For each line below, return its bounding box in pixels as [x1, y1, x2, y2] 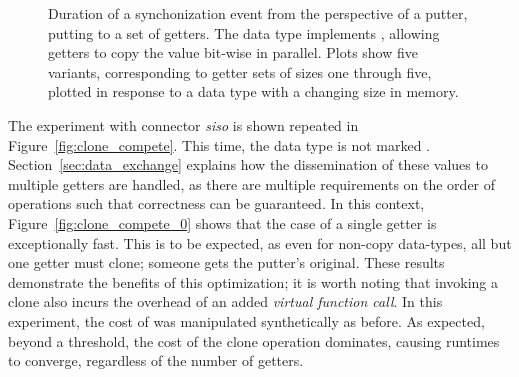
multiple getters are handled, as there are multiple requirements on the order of [8, 173, 496, 194]
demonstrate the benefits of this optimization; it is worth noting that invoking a [8, 271, 499, 292]
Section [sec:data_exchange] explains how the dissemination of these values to [8, 154, 488, 175]
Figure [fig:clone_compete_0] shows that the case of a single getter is [8, 212, 437, 233]
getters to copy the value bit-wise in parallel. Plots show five [48, 42, 418, 63]
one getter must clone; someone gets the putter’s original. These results [8, 252, 445, 273]
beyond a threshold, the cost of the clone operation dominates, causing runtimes [8, 330, 500, 351]
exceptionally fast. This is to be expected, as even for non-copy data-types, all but [8, 232, 512, 253]
